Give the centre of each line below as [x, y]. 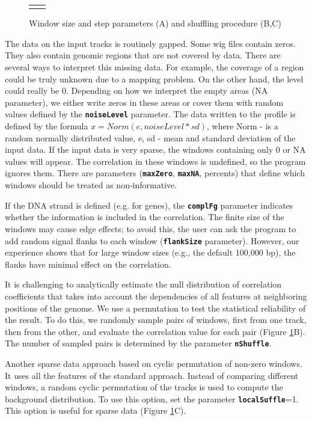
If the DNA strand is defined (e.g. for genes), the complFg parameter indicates [149, 205]
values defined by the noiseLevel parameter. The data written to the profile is [150, 114]
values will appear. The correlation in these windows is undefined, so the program [155, 161]
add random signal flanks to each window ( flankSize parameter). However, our [152, 240]
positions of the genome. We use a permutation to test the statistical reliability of [155, 308]
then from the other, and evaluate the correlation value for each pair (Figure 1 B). [155, 331]
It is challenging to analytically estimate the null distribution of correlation [143, 284]
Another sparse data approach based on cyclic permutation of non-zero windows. [154, 363]
